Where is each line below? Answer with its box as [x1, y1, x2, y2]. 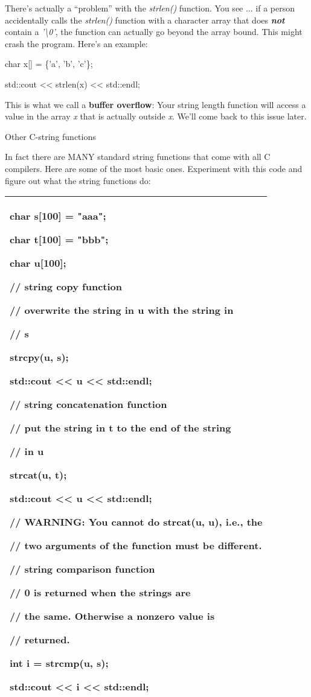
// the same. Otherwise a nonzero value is [10, 609, 215, 623]
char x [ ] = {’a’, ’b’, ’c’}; [5, 57, 93, 70]
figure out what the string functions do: [5, 174, 151, 186]
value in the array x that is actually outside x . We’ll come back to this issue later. [5, 110, 307, 123]
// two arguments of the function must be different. [10, 538, 262, 553]
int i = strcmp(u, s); [10, 656, 109, 670]
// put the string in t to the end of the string [10, 421, 231, 435]
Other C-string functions [5, 130, 96, 142]
